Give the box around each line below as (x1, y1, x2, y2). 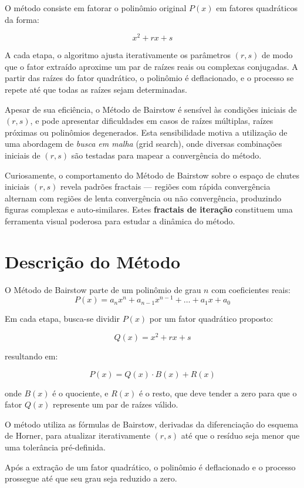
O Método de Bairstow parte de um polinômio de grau (5, 283, 201, 295)
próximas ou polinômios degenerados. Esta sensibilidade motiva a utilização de (5, 126, 288, 138)
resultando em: (5, 350, 58, 362)
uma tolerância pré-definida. (5, 441, 106, 453)
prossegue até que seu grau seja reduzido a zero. (5, 472, 177, 484)
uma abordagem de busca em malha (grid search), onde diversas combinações (5, 137, 282, 150)
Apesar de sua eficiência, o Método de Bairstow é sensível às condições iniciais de (5, 103, 297, 115)
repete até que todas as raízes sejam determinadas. (5, 83, 187, 96)
